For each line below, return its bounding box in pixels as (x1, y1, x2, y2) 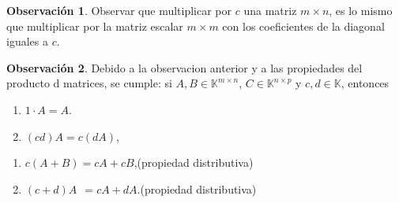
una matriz (243, 2, 297, 18)
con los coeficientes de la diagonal (222, 17, 385, 34)
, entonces (341, 75, 390, 91)
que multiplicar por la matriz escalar (6, 17, 183, 34)
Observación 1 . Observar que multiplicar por (6, 2, 232, 18)
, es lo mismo (329, 2, 393, 18)
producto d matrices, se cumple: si (6, 75, 172, 91)
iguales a (6, 33, 48, 50)
